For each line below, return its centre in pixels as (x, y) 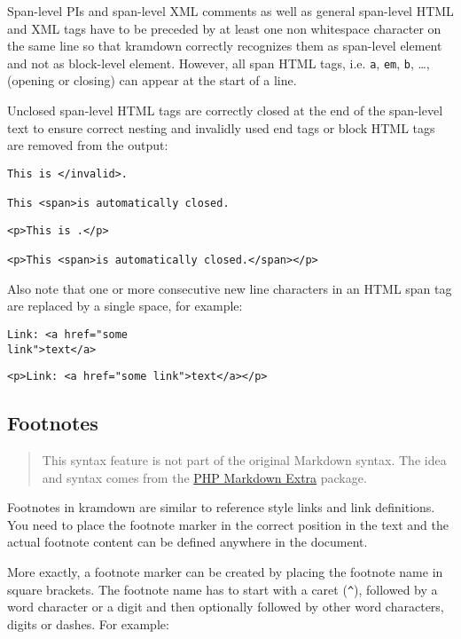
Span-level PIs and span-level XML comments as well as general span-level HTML (230, 11)
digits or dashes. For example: (88, 623)
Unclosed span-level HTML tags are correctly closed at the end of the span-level (225, 110)
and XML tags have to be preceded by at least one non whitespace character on (224, 28)
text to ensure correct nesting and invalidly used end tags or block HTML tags (221, 127)
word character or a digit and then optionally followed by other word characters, (226, 607)
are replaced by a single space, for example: (125, 306)
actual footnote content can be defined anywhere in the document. (188, 542)
